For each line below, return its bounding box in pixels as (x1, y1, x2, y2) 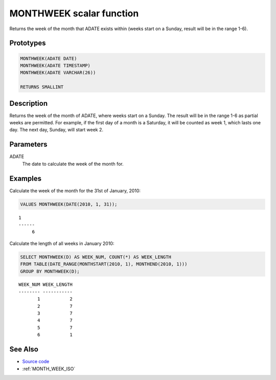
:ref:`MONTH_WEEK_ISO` (22, 366, 76, 372)
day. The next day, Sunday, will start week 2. (9, 127, 104, 133)
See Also (9, 345, 38, 354)
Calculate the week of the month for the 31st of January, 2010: (9, 187, 141, 194)
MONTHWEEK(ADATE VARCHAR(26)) (20, 70, 96, 76)
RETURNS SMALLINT (20, 84, 64, 90)
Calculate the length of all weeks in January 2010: (9, 240, 114, 247)
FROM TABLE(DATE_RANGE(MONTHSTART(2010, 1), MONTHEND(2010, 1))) (20, 261, 188, 267)
